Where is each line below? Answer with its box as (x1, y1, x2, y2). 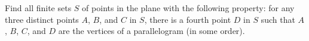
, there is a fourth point (144, 13, 231, 25)
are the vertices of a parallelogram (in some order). (58, 25, 245, 37)
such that (261, 13, 295, 25)
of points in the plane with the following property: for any (82, 2, 295, 13)
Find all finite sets (5, 2, 72, 13)
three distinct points (5, 13, 79, 25)
